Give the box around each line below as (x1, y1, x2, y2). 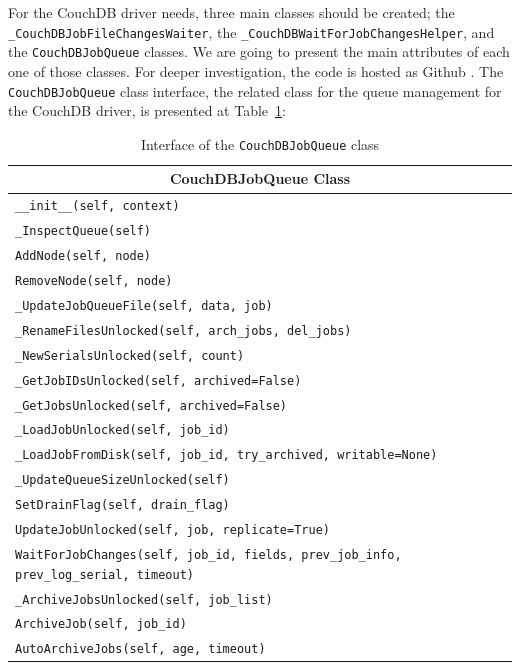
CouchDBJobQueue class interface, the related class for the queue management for (8, 80, 502, 101)
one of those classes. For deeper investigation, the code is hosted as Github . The (8, 60, 504, 81)
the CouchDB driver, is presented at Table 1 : (8, 100, 286, 121)
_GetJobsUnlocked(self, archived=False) (15, 398, 288, 413)
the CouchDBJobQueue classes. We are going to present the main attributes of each (8, 41, 510, 62)
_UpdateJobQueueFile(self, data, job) (15, 298, 273, 313)
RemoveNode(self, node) (15, 273, 173, 288)
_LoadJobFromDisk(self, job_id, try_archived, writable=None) (15, 448, 438, 463)
